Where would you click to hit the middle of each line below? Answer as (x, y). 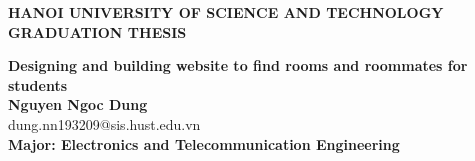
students (37, 84)
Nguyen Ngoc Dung (78, 104)
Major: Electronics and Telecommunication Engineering (204, 143)
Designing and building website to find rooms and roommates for (238, 65)
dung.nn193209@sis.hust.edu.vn (104, 123)
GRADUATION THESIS (97, 31)
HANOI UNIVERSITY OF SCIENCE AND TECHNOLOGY (226, 12)
